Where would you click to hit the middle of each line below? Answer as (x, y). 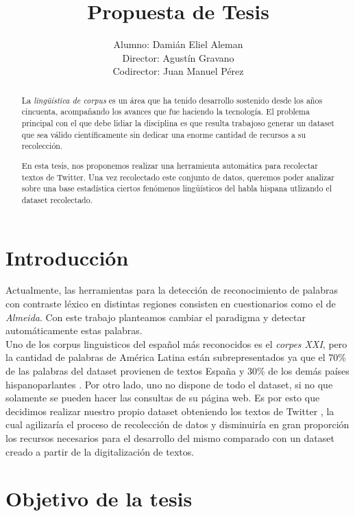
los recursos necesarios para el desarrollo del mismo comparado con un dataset (170, 437)
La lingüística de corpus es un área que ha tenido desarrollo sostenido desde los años (172, 100)
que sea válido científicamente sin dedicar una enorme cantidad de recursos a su (164, 134)
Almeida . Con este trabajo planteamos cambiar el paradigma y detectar (156, 317)
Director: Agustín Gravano (178, 57)
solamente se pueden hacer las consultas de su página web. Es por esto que (163, 398)
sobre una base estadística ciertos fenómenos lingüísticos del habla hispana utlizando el (176, 188)
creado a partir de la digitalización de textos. (100, 451)
